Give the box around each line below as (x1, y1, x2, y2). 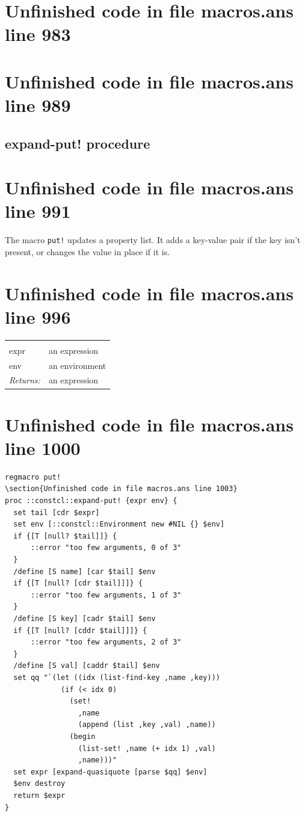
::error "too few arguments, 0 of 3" (30, 543, 182, 552)
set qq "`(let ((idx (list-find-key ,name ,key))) (13, 673, 220, 682)
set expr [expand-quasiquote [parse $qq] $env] (13, 767, 208, 776)
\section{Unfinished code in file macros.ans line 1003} (5, 484, 238, 493)
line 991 (5, 199, 71, 223)
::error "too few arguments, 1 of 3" (30, 590, 182, 599)
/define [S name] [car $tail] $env (13, 567, 156, 576)
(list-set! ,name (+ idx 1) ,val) (78, 744, 216, 753)
